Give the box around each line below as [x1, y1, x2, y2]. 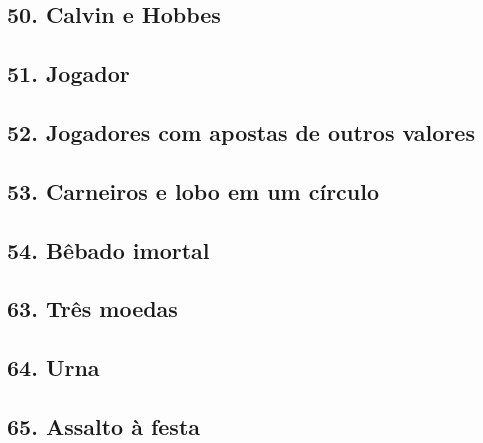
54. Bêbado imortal [7, 234, 210, 265]
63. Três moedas [7, 293, 178, 324]
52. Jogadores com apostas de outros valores [7, 116, 475, 147]
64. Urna [7, 352, 100, 383]
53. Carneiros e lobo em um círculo [7, 175, 380, 206]
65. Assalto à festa [7, 410, 201, 441]
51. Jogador [7, 58, 130, 89]
